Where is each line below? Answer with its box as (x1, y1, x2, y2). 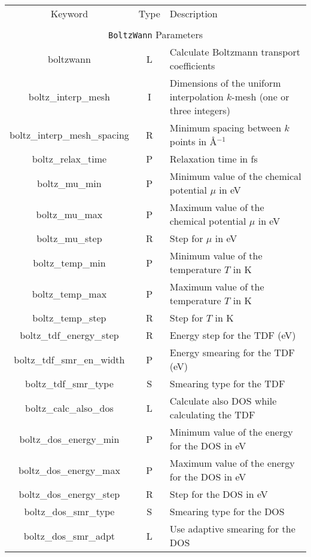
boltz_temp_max (32, 286, 107, 301)
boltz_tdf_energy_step (20, 328, 119, 342)
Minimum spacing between (169, 121, 282, 134)
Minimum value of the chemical (169, 169, 301, 183)
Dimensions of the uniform (169, 76, 281, 90)
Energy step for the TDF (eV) (169, 328, 296, 342)
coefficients (169, 59, 215, 72)
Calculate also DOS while (169, 394, 277, 408)
